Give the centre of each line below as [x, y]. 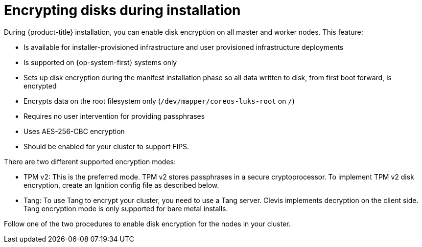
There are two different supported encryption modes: [90, 161]
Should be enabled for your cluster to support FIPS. [106, 146]
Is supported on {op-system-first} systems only [100, 62]
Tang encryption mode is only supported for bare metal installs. [126, 208]
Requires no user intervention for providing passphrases [114, 116]
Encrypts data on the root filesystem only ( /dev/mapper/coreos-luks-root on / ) [159, 101]
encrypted [40, 86]
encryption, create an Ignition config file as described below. [121, 185]
